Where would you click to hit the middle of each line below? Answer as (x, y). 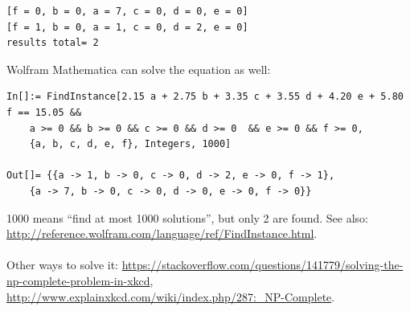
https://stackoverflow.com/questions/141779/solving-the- (262, 265)
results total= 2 (53, 43)
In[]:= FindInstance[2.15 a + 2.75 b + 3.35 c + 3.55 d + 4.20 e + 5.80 (205, 97)
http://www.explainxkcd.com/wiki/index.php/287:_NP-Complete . (171, 296)
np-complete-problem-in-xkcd (78, 280)
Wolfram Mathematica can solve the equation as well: (139, 69)
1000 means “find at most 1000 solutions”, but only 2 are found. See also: (187, 217)
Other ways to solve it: (63, 265)
